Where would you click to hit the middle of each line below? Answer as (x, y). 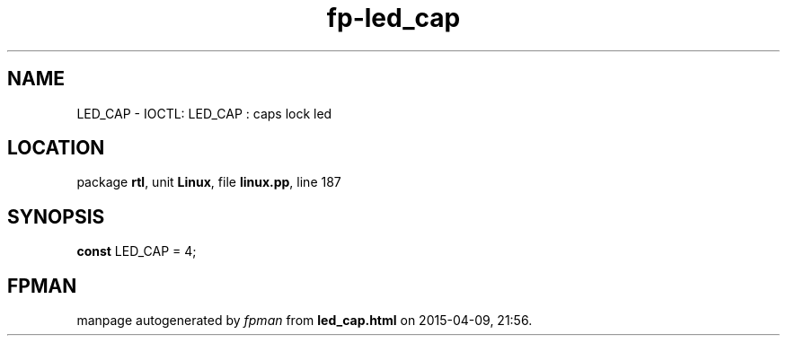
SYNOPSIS (56, 216)
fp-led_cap (393, 18)
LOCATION (56, 148)
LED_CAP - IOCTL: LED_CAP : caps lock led (204, 113)
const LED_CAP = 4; (137, 251)
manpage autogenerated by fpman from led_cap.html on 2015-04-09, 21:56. (305, 321)
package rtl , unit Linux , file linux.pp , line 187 (209, 182)
